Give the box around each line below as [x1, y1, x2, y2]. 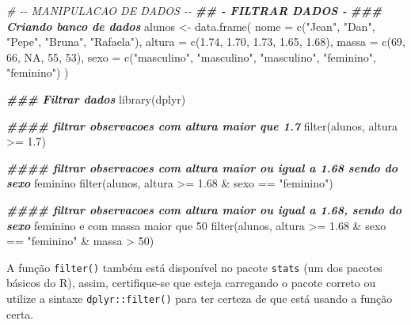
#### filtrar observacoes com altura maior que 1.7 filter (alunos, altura [6, 117, 398, 134]
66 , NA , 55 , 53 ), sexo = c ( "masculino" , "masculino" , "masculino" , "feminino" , [6, 48, 376, 65]
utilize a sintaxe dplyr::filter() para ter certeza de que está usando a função [6, 289, 393, 306]
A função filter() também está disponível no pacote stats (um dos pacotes [6, 259, 382, 275]
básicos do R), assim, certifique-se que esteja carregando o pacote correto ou [6, 274, 376, 291]
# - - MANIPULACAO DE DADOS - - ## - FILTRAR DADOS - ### [6, 2, 382, 18]
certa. [6, 305, 34, 322]
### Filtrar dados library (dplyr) [6, 90, 186, 107]
